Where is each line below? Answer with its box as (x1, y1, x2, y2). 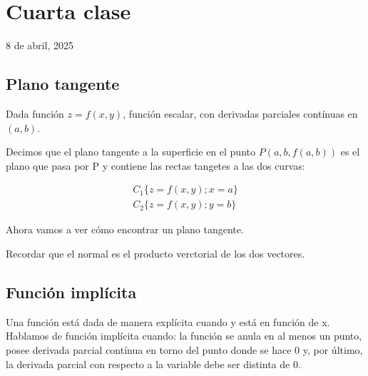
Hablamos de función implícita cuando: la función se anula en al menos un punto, (6, 328, 362, 343)
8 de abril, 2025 (6, 38, 73, 53)
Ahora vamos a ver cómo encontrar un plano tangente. (6, 222, 244, 237)
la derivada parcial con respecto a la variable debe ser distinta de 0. (6, 356, 301, 371)
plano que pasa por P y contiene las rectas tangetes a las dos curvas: (6, 158, 305, 173)
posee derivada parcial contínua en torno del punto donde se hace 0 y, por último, (6, 342, 363, 357)
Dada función (6, 106, 64, 121)
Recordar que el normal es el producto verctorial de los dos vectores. (6, 245, 305, 260)
